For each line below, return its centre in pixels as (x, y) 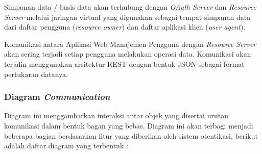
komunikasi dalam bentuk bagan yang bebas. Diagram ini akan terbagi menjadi (129, 125)
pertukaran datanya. (36, 74)
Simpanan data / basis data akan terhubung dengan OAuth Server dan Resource (130, 7)
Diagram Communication (57, 97)
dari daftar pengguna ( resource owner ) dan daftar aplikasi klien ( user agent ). (125, 27)
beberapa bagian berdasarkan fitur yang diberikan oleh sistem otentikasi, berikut (131, 135)
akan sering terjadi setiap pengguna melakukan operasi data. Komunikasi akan (128, 54)
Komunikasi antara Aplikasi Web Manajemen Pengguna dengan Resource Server (130, 44)
